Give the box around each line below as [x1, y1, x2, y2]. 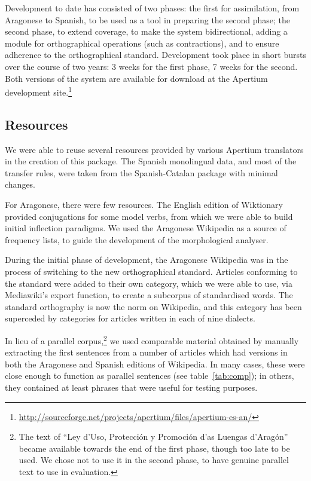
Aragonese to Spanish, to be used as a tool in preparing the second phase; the [5, 13, 290, 26]
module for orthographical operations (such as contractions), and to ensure [5, 36, 279, 49]
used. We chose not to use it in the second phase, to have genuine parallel [19, 454, 289, 466]
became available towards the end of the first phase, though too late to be [19, 442, 290, 454]
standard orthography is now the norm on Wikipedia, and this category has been [5, 300, 302, 313]
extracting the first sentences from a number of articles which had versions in [5, 346, 288, 359]
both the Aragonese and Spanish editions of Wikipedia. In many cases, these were [5, 357, 305, 370]
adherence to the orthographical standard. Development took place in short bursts [5, 48, 306, 61]
